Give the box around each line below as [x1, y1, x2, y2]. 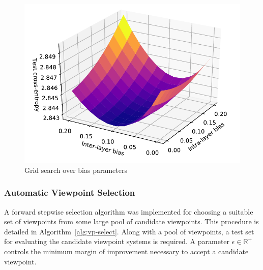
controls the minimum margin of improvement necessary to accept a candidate [4, 246, 249, 256]
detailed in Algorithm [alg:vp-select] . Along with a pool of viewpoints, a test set [4, 226, 254, 236]
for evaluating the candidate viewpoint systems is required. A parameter [4, 236, 230, 247]
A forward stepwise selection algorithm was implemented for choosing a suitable [4, 206, 253, 217]
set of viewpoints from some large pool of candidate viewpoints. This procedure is [4, 216, 259, 227]
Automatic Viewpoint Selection [4, 186, 135, 199]
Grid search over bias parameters [24, 164, 127, 175]
